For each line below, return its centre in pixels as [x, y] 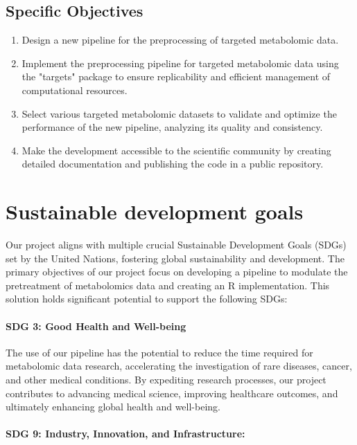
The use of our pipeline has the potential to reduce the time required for [159, 352]
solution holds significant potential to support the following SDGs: [147, 299]
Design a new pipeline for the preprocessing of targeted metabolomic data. [180, 40]
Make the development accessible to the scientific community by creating [176, 150]
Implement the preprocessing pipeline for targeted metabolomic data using [180, 63]
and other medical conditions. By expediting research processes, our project [166, 380]
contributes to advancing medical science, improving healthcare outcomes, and [172, 393]
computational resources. [75, 90]
